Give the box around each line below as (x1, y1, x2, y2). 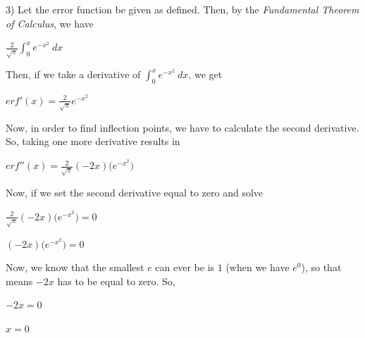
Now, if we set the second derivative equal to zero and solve (6, 185, 264, 200)
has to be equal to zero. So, (57, 273, 175, 288)
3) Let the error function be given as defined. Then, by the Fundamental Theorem (6, 2, 359, 16)
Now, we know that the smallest (6, 260, 144, 275)
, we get (188, 67, 223, 82)
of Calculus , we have (6, 15, 94, 30)
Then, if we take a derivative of (6, 67, 141, 82)
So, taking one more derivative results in (6, 134, 180, 149)
